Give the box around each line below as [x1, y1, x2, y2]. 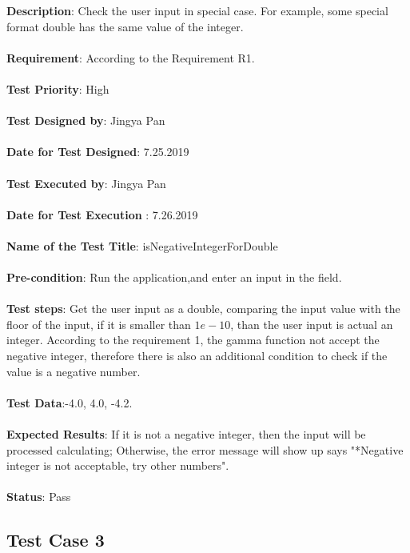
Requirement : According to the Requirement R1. [6, 49, 255, 66]
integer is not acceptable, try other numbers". [6, 457, 229, 474]
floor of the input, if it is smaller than [6, 315, 191, 332]
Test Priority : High [6, 80, 109, 97]
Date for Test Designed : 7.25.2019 [6, 143, 189, 160]
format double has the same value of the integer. [6, 18, 244, 34]
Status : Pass [6, 488, 71, 505]
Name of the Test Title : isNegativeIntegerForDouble [6, 237, 278, 254]
